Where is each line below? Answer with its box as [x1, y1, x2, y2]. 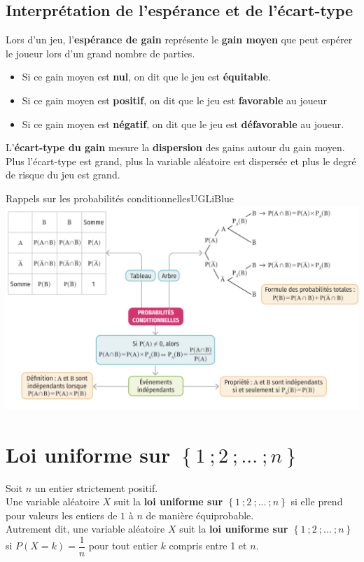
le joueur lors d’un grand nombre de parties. [6, 45, 195, 60]
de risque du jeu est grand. [6, 167, 120, 182]
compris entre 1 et [169, 538, 247, 553]
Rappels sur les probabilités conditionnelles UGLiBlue [6, 190, 234, 205]
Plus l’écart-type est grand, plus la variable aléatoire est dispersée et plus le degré [6, 153, 356, 168]
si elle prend [290, 494, 343, 509]
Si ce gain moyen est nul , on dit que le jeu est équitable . [22, 69, 271, 84]
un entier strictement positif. [34, 480, 158, 495]
